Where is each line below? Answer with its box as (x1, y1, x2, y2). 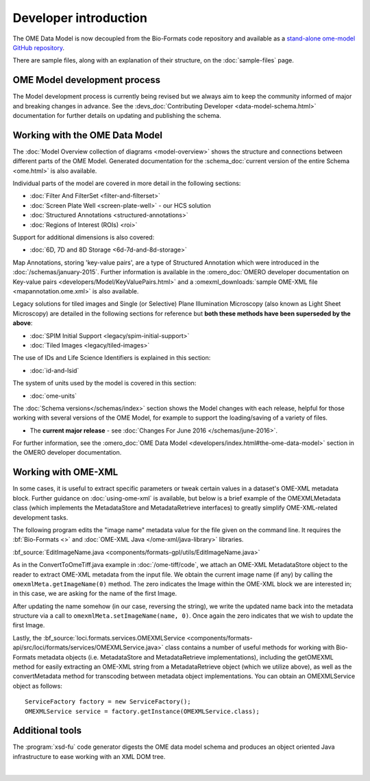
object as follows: (12, 682, 63, 690)
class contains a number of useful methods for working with (164, 643, 335, 651)
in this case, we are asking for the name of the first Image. (12, 590, 177, 598)
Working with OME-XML (12, 466, 119, 478)
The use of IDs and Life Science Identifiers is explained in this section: (12, 354, 211, 362)
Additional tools (12, 725, 82, 736)
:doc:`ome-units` (29, 392, 77, 400)
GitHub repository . (12, 43, 65, 51)
